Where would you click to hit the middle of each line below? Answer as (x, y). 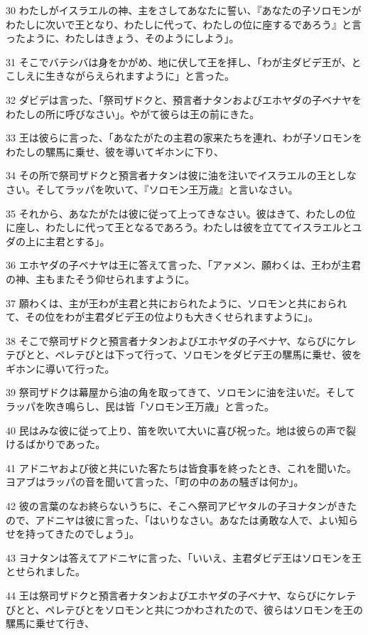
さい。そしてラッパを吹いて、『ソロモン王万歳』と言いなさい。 (152, 189)
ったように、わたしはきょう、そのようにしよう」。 (123, 38)
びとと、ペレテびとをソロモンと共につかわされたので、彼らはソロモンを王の (184, 609)
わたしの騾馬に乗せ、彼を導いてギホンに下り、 (115, 151)
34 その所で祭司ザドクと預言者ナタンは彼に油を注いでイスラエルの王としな (181, 175)
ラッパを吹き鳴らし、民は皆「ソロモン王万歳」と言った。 (140, 406)
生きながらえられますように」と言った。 (140, 76)
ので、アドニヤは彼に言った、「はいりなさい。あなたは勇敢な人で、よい (172, 519)
